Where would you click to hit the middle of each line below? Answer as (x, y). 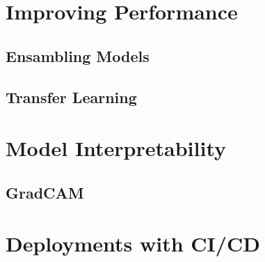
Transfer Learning (71, 97)
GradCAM (45, 192)
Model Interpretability (116, 148)
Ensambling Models (78, 55)
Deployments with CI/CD (133, 244)
